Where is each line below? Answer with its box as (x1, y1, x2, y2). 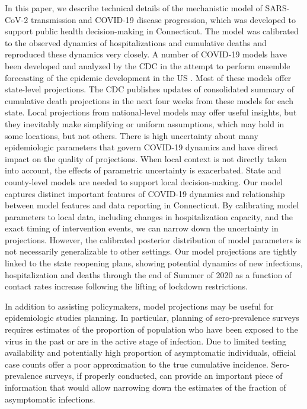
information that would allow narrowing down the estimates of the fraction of (5, 381, 286, 393)
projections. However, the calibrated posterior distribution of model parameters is (5, 233, 302, 246)
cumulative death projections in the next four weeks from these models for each (5, 94, 293, 107)
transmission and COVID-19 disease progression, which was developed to (30, 13, 296, 25)
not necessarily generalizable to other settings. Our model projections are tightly (5, 245, 297, 257)
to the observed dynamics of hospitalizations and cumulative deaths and (5, 36, 267, 49)
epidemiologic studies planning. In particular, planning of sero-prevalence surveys (5, 311, 299, 324)
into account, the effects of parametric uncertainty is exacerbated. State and (5, 164, 282, 176)
